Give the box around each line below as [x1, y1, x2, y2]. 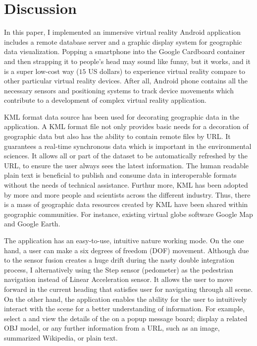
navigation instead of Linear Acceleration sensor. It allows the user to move [4, 274, 233, 284]
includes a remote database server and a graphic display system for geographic [4, 36, 242, 47]
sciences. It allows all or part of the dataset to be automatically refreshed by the [4, 150, 248, 161]
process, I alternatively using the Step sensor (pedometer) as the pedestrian [4, 264, 234, 275]
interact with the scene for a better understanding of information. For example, [4, 303, 245, 314]
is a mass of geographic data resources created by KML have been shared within [4, 199, 248, 209]
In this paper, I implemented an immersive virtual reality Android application [4, 27, 241, 37]
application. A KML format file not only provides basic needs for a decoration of [4, 121, 249, 132]
